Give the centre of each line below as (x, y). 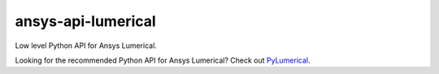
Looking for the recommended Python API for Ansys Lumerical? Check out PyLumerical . (163, 60)
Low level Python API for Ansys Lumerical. (86, 46)
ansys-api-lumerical (85, 21)
